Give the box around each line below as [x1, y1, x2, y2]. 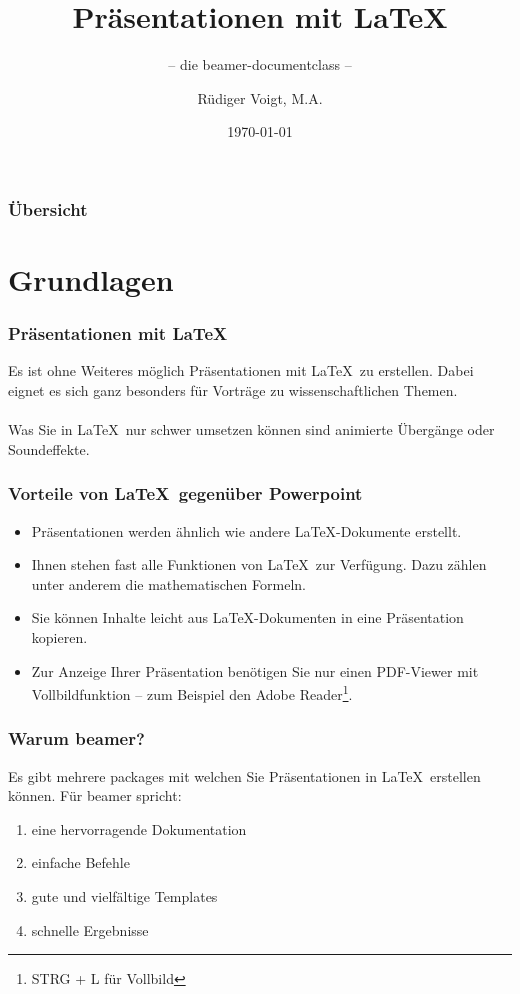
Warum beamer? [8, 726, 145, 751]
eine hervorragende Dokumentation [31, 818, 247, 839]
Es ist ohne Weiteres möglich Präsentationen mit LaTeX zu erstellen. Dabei [8, 360, 474, 381]
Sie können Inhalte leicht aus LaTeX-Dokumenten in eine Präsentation [31, 607, 464, 628]
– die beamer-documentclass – [168, 54, 352, 75]
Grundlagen [8, 259, 174, 300]
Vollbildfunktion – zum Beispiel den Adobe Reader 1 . [31, 681, 353, 704]
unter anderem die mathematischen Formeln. [31, 573, 306, 594]
